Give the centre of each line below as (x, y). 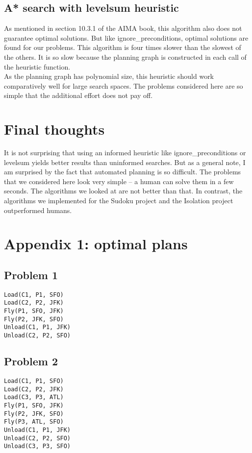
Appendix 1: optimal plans (96, 244)
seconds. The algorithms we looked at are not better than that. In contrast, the (123, 191)
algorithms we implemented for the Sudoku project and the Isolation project (119, 201)
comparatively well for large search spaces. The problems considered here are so (124, 85)
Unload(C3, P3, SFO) (38, 446)
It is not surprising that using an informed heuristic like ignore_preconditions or (125, 153)
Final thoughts (54, 129)
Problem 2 (31, 361)
